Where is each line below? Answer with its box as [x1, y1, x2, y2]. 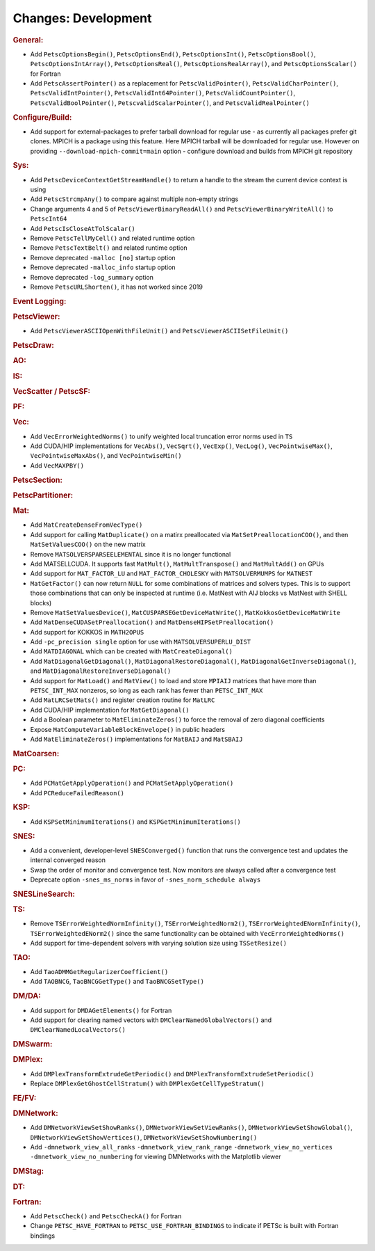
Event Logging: [12, 296, 67, 306]
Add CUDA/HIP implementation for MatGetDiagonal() [30, 706, 190, 714]
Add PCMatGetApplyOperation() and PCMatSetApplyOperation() [30, 779, 234, 788]
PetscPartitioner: [12, 491, 74, 500]
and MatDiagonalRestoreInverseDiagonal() [30, 667, 172, 675]
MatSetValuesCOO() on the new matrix [30, 540, 146, 549]
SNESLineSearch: [12, 889, 76, 899]
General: [12, 35, 44, 45]
